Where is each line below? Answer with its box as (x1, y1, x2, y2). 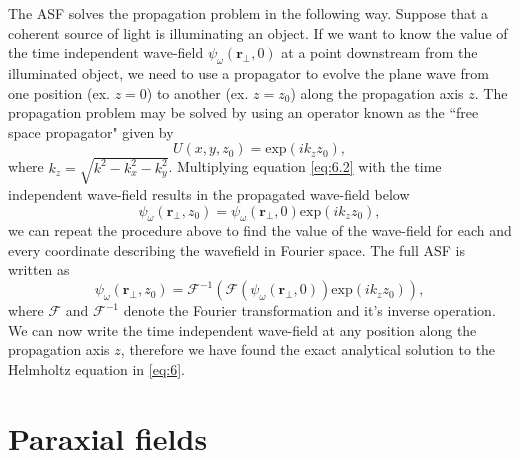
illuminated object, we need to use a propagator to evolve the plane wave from (8, 62, 489, 83)
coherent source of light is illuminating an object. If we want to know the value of (8, 22, 508, 43)
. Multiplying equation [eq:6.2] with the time (168, 156, 442, 177)
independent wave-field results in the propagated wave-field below (8, 183, 410, 204)
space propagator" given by (8, 121, 174, 142)
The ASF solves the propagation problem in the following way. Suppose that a (8, 3, 489, 23)
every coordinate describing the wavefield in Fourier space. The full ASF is (8, 239, 465, 260)
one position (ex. (8, 82, 110, 103)
